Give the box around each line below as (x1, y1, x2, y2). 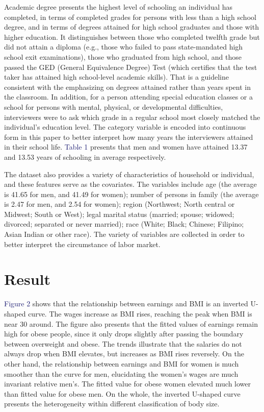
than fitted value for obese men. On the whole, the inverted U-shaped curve (4, 388, 241, 399)
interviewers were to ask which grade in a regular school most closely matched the (4, 111, 260, 122)
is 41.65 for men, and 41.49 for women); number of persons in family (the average (4, 188, 259, 199)
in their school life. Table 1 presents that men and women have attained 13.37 (4, 141, 248, 152)
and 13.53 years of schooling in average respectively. (4, 151, 166, 162)
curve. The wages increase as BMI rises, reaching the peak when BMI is (28, 308, 252, 319)
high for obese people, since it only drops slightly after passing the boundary (4, 328, 244, 339)
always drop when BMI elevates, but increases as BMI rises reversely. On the (4, 348, 244, 359)
